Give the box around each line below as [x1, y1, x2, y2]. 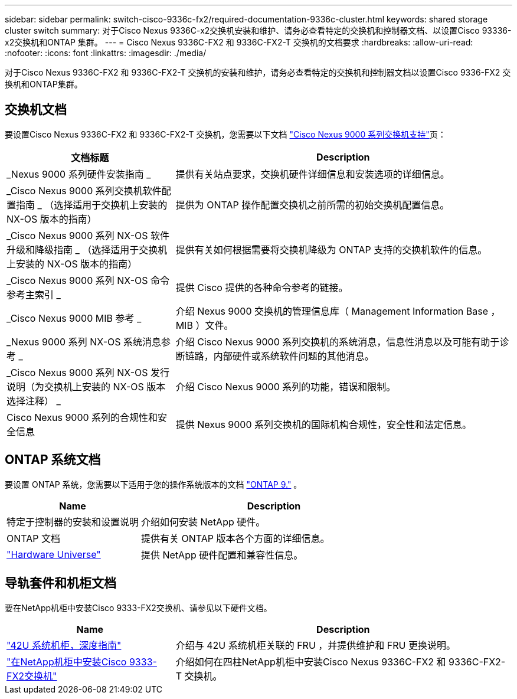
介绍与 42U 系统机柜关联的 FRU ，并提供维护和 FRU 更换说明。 [175, 639, 456, 651]
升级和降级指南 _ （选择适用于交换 [6, 243, 158, 256]
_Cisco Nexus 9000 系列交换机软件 [6, 184, 162, 197]
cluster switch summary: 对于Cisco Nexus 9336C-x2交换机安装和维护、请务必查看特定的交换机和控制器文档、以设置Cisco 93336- [5, 25, 512, 35]
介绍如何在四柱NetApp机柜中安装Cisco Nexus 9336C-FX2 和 [175, 655, 446, 668]
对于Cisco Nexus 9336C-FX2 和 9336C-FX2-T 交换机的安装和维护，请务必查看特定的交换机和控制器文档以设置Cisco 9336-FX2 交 [5, 67, 511, 77]
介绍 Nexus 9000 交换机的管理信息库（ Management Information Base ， [175, 305, 500, 317]
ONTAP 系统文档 [5, 452, 101, 468]
